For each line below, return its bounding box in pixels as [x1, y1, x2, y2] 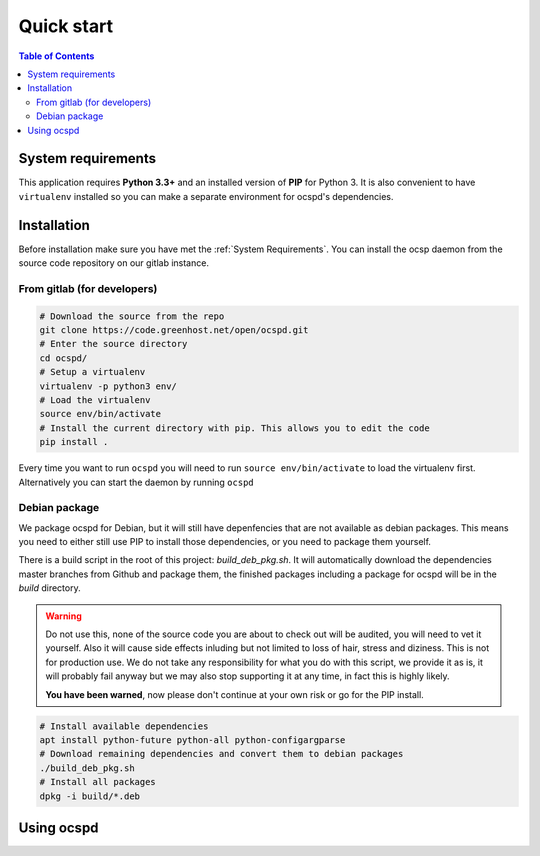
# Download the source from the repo [39, 310, 225, 322]
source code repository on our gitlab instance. [18, 257, 210, 269]
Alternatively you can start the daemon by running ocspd [18, 476, 254, 488]
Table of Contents [18, 50, 95, 62]
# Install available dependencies [39, 720, 209, 732]
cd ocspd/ [39, 352, 88, 364]
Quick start [18, 15, 114, 37]
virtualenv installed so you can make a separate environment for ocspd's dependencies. [18, 190, 394, 202]
